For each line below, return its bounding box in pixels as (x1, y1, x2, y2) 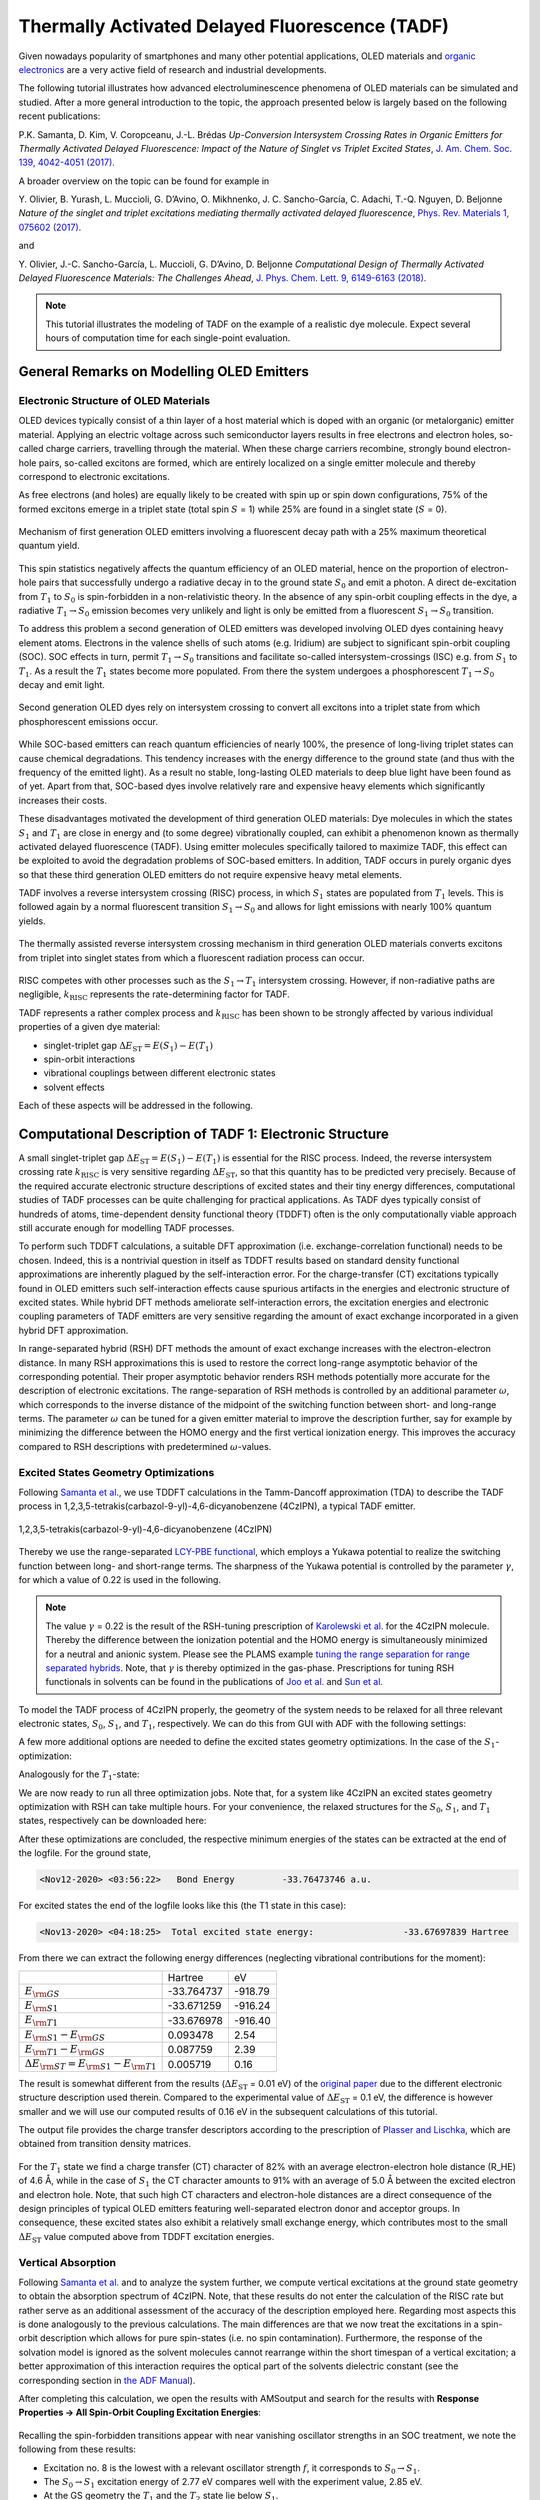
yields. (18, 915, 46, 927)
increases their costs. (18, 794, 108, 806)
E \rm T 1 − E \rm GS (24, 2043, 105, 2058)
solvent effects (43, 1081, 105, 1093)
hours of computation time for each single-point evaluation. (45, 332, 291, 344)
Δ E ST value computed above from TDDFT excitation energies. (18, 2230, 275, 2245)
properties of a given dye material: (18, 1021, 161, 1033)
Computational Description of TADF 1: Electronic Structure (18, 1125, 390, 1142)
